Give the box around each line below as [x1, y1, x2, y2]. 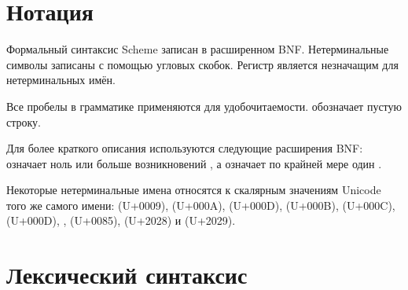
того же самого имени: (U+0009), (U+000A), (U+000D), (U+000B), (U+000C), [6, 196, 395, 213]
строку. [6, 113, 41, 130]
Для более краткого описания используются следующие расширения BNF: [6, 140, 363, 156]
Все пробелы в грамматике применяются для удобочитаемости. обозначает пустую [6, 97, 402, 114]
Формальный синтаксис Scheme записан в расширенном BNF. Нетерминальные [6, 41, 389, 57]
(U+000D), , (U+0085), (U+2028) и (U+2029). [6, 212, 236, 229]
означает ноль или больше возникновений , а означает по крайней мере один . [6, 155, 382, 171]
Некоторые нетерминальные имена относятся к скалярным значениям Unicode [6, 182, 381, 198]
